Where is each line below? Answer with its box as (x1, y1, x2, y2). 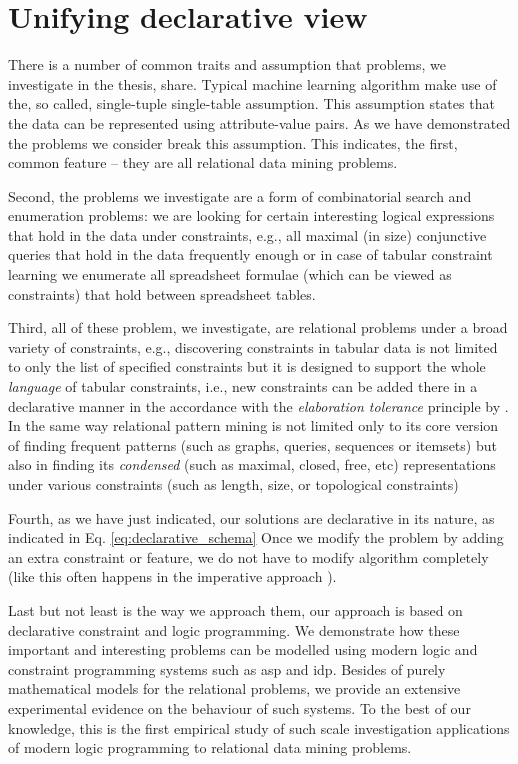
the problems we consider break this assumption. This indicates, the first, (8, 132, 458, 153)
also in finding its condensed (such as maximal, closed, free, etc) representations (8, 454, 496, 475)
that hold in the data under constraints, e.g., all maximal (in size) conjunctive (8, 224, 487, 245)
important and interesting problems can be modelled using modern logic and (8, 639, 478, 660)
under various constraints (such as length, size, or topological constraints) (8, 474, 459, 494)
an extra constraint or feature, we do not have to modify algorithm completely (8, 546, 489, 567)
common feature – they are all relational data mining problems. (8, 152, 398, 173)
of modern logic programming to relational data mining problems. (8, 737, 412, 758)
